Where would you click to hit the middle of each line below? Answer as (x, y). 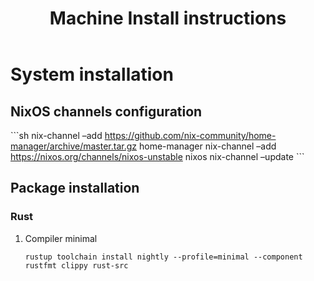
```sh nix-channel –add (56, 135)
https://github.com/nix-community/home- (190, 135)
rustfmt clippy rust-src (76, 265)
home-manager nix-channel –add (207, 146)
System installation (92, 74)
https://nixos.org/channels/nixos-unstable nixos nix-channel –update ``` (157, 156)
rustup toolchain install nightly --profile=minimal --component (163, 257)
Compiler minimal (61, 238)
